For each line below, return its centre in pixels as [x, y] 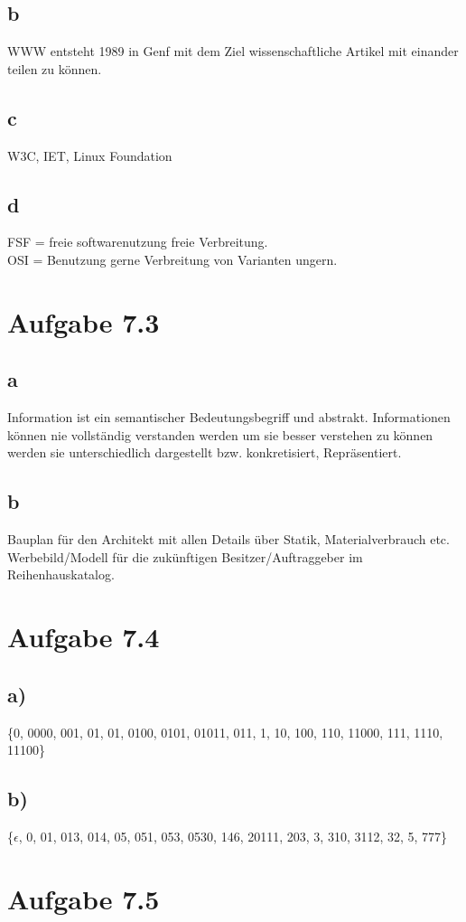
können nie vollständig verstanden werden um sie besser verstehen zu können [220, 434]
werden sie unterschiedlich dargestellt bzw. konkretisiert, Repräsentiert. [205, 452]
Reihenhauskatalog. [61, 574]
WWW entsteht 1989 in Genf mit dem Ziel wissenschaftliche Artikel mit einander [233, 51]
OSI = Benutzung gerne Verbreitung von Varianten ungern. [172, 259]
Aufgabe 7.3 [84, 321]
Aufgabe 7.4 [84, 637]
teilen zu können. [55, 68]
